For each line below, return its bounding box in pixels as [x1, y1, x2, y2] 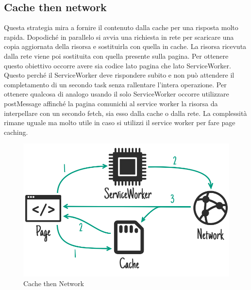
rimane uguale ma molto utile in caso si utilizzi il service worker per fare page [4, 117, 235, 128]
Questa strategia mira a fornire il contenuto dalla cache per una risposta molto [4, 22, 238, 32]
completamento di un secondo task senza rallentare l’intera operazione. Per [4, 79, 227, 89]
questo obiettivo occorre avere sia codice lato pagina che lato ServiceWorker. [4, 60, 231, 70]
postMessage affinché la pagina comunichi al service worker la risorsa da [4, 98, 218, 108]
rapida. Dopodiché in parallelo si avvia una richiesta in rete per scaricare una [4, 32, 234, 42]
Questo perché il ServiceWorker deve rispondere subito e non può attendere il [4, 70, 234, 80]
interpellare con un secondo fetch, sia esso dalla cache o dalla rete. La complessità [4, 108, 247, 118]
